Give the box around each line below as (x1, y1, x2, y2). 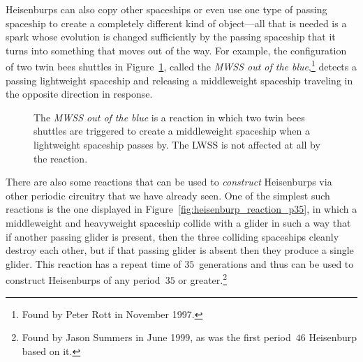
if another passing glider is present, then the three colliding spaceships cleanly (6, 229, 339, 243)
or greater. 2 (178, 271, 228, 287)
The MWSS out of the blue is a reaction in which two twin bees (34, 110, 305, 124)
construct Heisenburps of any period (6, 273, 161, 287)
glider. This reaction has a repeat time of (6, 256, 181, 271)
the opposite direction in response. (6, 86, 153, 101)
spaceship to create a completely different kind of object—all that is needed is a (6, 15, 347, 30)
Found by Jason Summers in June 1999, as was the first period (22, 330, 291, 345)
